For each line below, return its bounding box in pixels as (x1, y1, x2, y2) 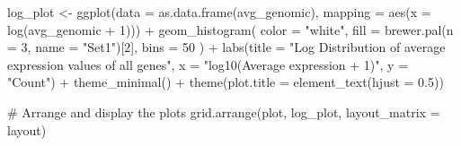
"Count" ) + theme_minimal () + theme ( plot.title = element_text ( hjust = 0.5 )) (7, 73, 444, 91)
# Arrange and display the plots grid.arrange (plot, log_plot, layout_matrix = (7, 102, 440, 121)
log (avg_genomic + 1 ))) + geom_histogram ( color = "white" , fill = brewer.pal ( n (7, 20, 454, 39)
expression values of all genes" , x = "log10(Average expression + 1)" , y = (7, 55, 409, 73)
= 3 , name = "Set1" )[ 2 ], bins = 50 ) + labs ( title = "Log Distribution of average (7, 38, 446, 56)
